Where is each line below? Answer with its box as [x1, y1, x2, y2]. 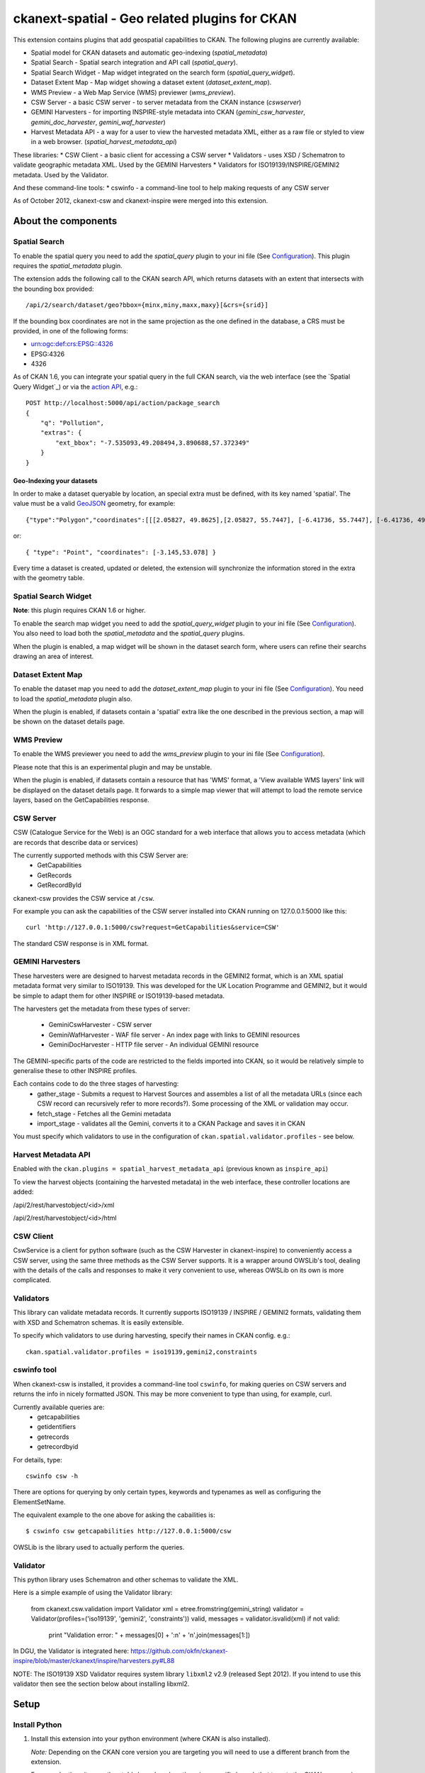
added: [13, 1188, 34, 1196]
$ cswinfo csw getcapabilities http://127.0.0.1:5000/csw [25, 1527, 232, 1535]
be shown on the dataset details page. [13, 717, 125, 726]
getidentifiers [37, 1423, 76, 1431]
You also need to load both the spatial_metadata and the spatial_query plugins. [13, 629, 245, 638]
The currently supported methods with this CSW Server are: [13, 851, 188, 860]
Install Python [13, 1720, 62, 1730]
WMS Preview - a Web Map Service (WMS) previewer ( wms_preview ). [30, 88, 236, 96]
